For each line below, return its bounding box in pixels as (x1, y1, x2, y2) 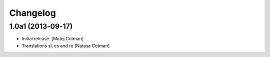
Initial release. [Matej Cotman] (21, 36, 84, 42)
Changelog (9, 7, 56, 18)
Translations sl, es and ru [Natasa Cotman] (21, 43, 110, 49)
